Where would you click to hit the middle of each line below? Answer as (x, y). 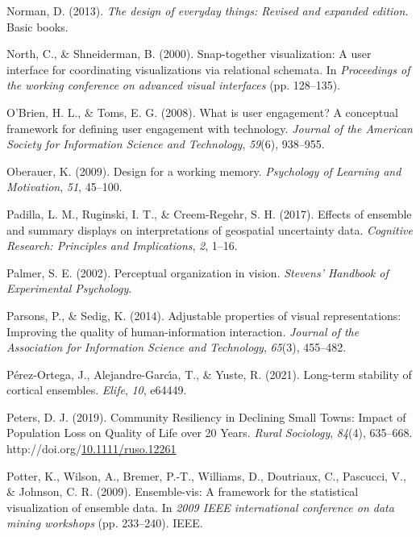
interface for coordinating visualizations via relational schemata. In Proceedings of (208, 69)
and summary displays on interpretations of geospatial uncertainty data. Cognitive (210, 229)
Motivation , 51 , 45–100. (64, 187)
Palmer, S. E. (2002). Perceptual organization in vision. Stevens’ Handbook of (198, 272)
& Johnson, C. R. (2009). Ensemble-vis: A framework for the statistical (183, 491)
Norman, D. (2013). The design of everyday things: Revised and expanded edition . (208, 10)
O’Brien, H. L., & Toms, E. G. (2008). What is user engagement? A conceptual (202, 112)
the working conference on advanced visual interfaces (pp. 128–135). (174, 85)
